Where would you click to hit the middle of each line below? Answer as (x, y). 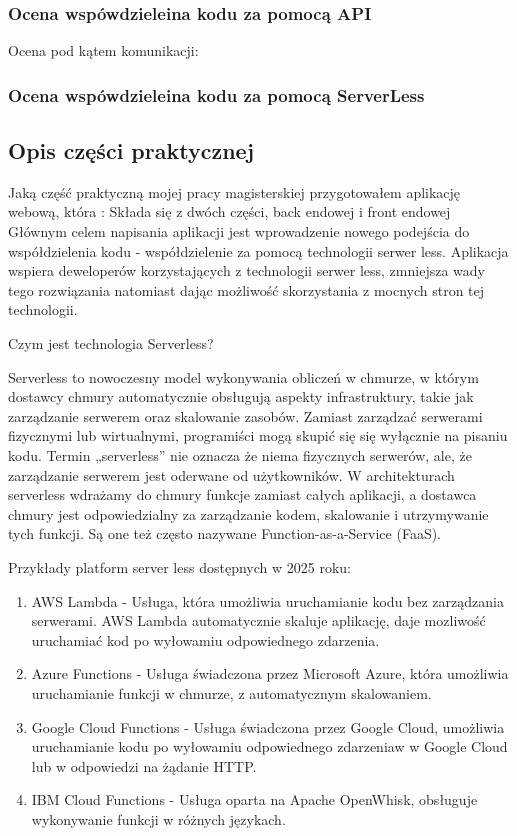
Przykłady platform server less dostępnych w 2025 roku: (179, 566)
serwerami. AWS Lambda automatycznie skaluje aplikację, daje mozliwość (258, 620)
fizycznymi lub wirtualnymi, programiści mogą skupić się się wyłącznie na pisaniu (258, 435)
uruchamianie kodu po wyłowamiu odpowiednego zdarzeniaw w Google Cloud (269, 746)
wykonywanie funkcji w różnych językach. (158, 818)
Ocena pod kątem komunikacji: (103, 50)
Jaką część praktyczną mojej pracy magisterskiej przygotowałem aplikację (234, 191)
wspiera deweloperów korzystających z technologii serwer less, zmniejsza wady (246, 270)
